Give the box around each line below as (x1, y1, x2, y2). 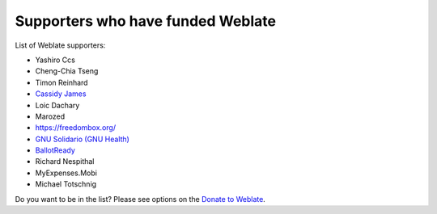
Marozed (35, 111, 65, 121)
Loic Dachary (35, 100, 80, 110)
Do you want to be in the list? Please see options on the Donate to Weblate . (15, 194, 266, 204)
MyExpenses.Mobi (35, 168, 97, 178)
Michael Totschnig (35, 179, 97, 189)
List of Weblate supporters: (15, 40, 106, 50)
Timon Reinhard (35, 78, 88, 87)
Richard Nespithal (35, 157, 95, 166)
